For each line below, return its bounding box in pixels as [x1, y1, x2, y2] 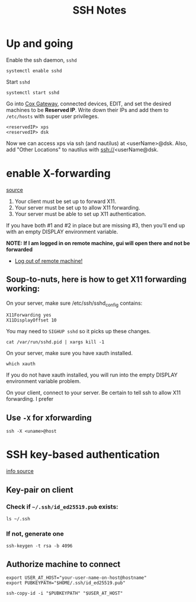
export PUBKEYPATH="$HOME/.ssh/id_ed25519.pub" [6, 580, 126, 586]
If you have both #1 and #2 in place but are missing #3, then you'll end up [6, 221, 185, 228]
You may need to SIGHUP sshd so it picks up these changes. [6, 328, 151, 335]
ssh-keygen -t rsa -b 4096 [6, 543, 73, 549]
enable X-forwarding [6, 167, 111, 181]
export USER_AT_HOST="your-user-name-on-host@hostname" [6, 575, 147, 581]
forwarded [6, 246, 33, 253]
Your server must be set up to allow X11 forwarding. [14, 204, 140, 211]
